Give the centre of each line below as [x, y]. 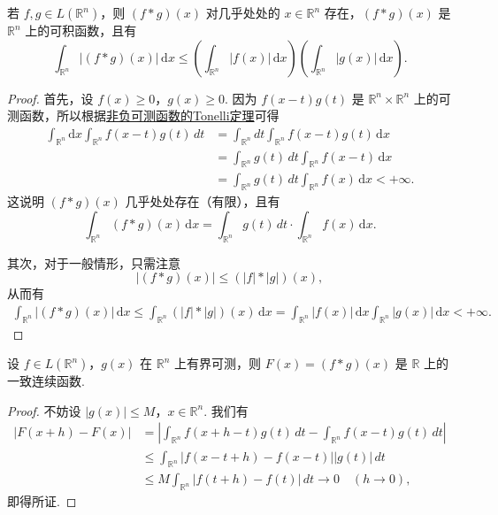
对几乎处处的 [243, 12]
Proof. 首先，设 [50, 98]
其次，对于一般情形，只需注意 [94, 262]
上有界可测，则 [218, 363]
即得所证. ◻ [42, 501]
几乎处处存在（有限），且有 [203, 201]
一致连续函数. [46, 381]
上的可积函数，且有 [81, 30]
